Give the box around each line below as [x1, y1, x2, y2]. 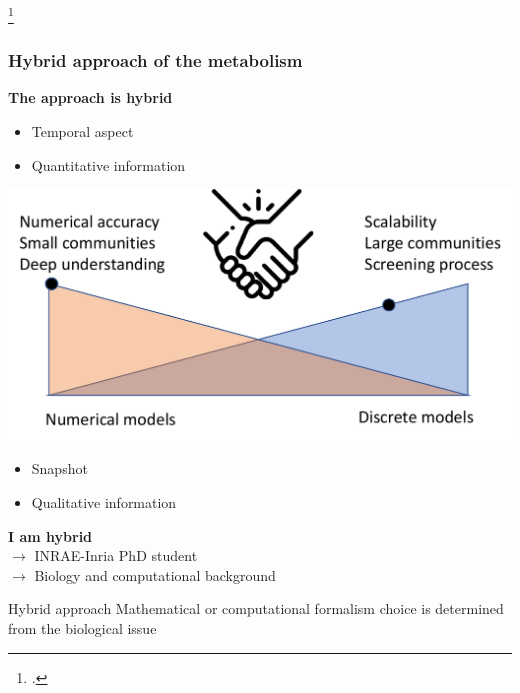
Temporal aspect [31, 121, 134, 142]
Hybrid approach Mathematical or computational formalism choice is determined [8, 598, 504, 619]
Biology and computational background [34, 564, 276, 585]
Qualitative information [31, 491, 177, 512]
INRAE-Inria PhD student [34, 545, 198, 566]
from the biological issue [8, 617, 157, 638]
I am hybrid [8, 525, 93, 546]
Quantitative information [31, 154, 186, 175]
